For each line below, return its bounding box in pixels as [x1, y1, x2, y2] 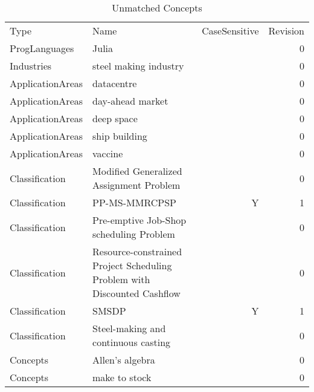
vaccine [92, 146, 123, 160]
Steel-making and [92, 321, 166, 335]
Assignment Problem [92, 178, 181, 192]
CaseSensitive [202, 24, 259, 38]
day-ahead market [92, 94, 168, 108]
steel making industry [92, 59, 184, 73]
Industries [10, 59, 52, 73]
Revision [268, 24, 304, 38]
